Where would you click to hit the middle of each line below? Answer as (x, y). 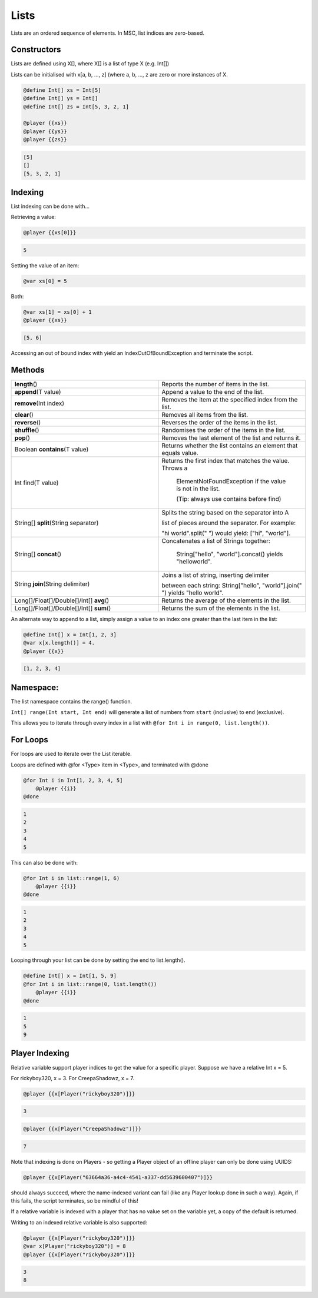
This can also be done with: (44, 862)
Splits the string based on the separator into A (225, 512)
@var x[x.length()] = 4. (59, 643)
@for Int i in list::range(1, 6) (72, 878)
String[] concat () (38, 554)
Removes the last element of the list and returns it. (231, 437)
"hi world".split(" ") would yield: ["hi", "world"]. (226, 533)
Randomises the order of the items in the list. (223, 430)
